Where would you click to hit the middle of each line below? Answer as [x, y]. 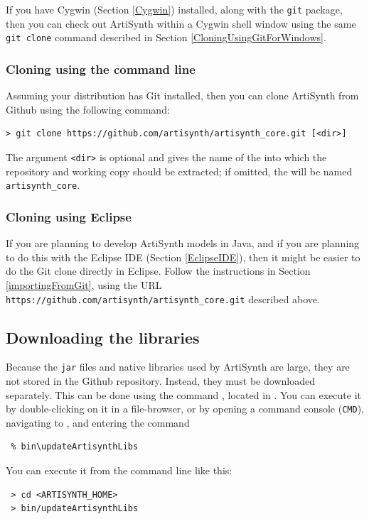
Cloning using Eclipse [69, 216]
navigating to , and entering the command [98, 422]
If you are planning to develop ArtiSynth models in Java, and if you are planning [183, 243]
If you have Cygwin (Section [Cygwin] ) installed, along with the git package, [174, 9]
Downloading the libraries [103, 337]
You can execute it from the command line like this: [119, 470]
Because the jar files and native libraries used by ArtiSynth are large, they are [178, 367]
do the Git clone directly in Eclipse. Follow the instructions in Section [158, 271]
